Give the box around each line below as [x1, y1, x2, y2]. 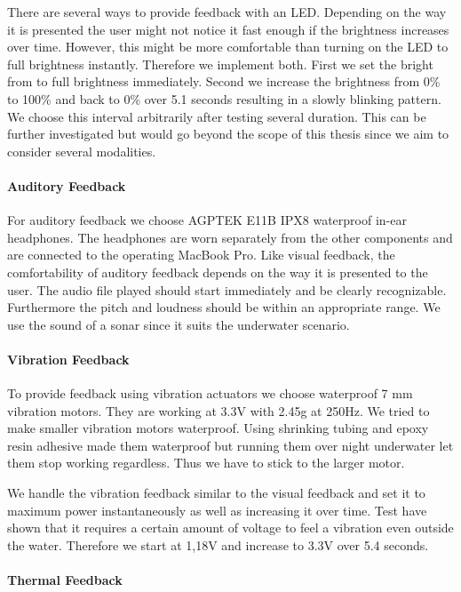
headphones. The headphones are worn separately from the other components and [7, 228, 453, 246]
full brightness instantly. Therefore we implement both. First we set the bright [7, 54, 433, 73]
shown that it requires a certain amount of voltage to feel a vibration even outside [7, 518, 454, 537]
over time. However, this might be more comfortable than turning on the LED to [7, 37, 449, 56]
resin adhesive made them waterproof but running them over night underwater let [7, 436, 454, 454]
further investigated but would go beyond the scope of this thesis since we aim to [7, 124, 449, 143]
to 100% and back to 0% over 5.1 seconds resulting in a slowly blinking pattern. [7, 89, 441, 108]
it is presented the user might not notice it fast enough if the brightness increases [7, 20, 449, 38]
